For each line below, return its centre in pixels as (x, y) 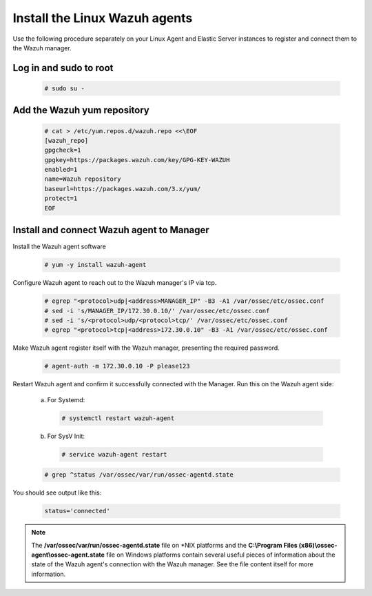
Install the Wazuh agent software (59, 247)
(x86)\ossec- (318, 545)
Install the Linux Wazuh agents (103, 18)
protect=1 (61, 199)
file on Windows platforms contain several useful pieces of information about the (220, 555)
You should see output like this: (57, 493)
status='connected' (77, 511)
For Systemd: (66, 399)
